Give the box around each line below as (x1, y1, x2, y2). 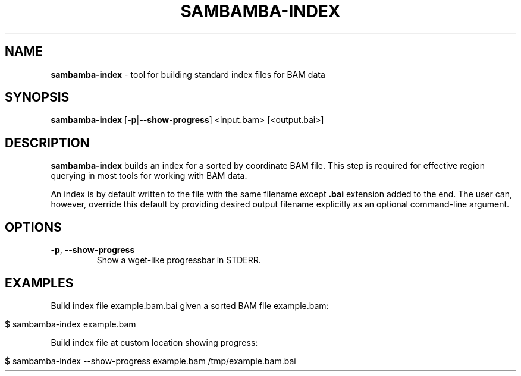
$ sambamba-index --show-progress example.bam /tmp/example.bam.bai (5, 355, 296, 366)
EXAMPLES (5, 275, 74, 290)
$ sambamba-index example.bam (5, 318, 136, 329)
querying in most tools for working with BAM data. (51, 170, 247, 181)
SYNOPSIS (5, 90, 70, 105)
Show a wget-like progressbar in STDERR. (96, 255, 261, 266)
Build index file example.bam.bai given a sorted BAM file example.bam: (51, 300, 329, 311)
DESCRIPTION (5, 135, 90, 150)
